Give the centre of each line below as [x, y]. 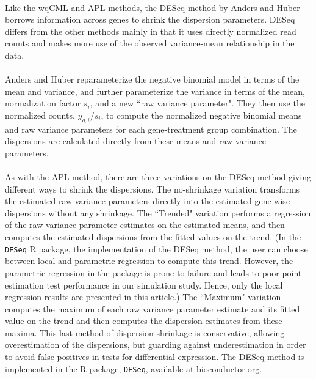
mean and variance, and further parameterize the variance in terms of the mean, [155, 91]
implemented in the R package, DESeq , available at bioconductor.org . [134, 368]
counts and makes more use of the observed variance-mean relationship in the [150, 43]
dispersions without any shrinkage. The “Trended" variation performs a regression [158, 212]
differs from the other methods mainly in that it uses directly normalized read [151, 31]
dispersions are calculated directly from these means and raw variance [135, 141]
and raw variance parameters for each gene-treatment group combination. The [151, 129]
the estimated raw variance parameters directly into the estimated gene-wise [148, 201]
